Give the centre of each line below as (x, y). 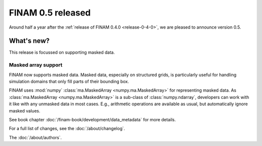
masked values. (25, 111)
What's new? (29, 41)
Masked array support (36, 65)
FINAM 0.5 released (50, 13)
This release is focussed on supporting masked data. (62, 52)
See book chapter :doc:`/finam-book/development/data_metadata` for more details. (92, 119)
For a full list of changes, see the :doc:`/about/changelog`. (67, 129)
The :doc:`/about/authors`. (35, 137)
